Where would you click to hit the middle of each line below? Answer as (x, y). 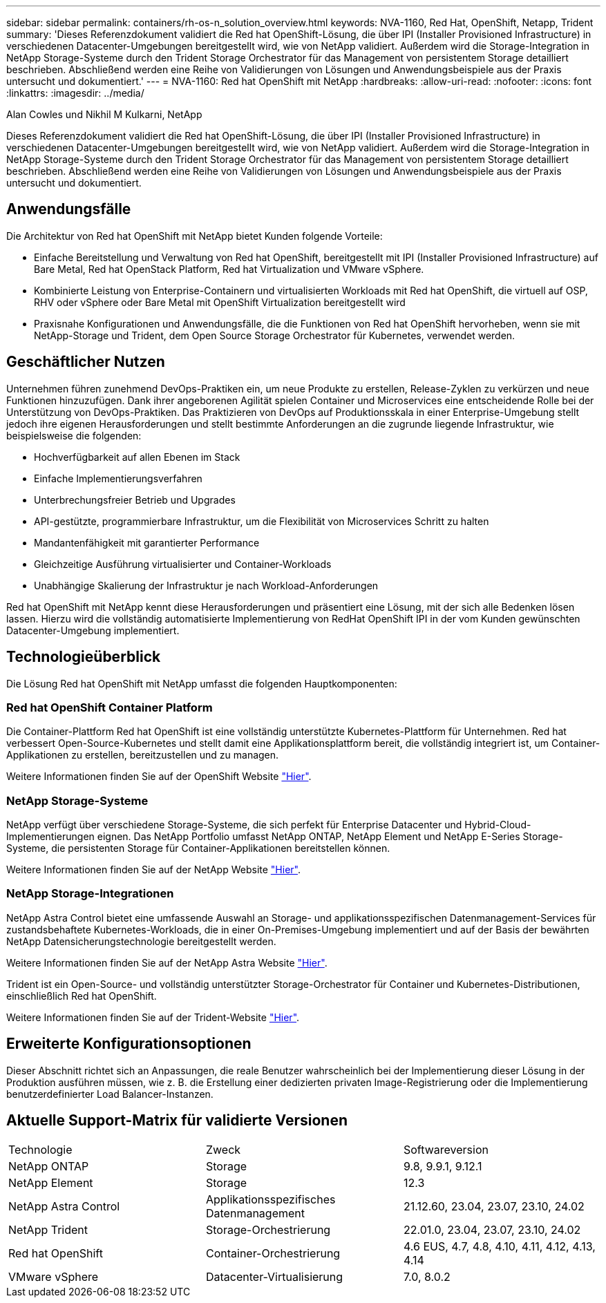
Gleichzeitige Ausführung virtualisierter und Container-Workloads (183, 564)
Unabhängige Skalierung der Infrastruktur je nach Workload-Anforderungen (206, 585)
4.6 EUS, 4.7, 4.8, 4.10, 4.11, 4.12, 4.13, (499, 1247)
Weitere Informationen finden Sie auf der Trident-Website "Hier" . (153, 1017)
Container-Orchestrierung (273, 1254)
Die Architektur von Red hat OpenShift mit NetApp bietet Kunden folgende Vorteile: (195, 236)
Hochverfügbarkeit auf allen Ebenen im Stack (137, 457)
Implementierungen (50, 837)
